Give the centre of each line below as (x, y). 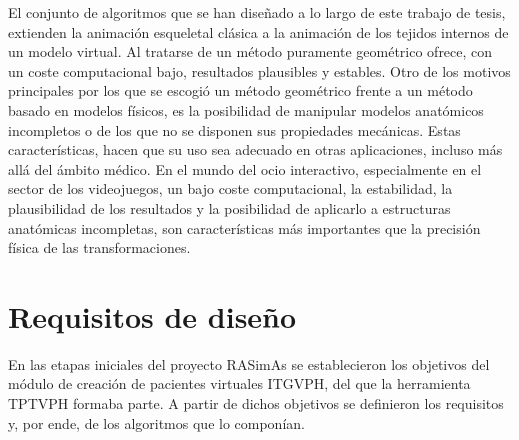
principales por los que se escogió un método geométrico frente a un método (240, 90)
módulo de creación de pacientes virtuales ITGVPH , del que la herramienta (239, 383)
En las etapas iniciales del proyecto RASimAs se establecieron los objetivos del (249, 363)
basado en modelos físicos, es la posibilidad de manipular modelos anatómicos (246, 109)
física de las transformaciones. (99, 247)
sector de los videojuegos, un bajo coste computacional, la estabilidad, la (230, 188)
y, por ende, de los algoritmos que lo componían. (156, 422)
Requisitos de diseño (152, 315)
